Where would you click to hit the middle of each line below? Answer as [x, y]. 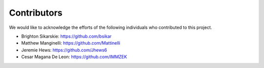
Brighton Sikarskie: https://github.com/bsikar [66, 36]
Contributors [36, 13]
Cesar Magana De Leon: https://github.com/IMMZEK [74, 57]
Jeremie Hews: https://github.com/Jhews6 [64, 50]
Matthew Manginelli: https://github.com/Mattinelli [71, 43]
